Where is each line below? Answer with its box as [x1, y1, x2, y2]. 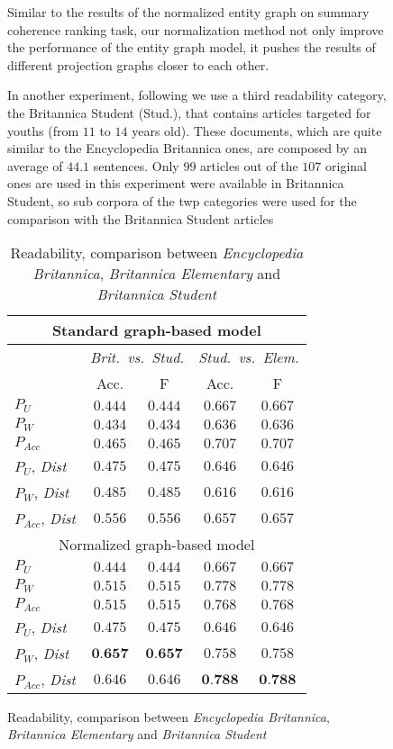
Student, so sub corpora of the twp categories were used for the [7, 191, 357, 210]
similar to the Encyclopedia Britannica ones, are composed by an [7, 139, 367, 158]
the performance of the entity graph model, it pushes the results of [7, 38, 376, 57]
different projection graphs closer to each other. [7, 55, 270, 74]
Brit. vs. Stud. [89, 347, 185, 368]
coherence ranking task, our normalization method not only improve [7, 20, 384, 39]
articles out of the [200, 156, 298, 175]
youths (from [7, 121, 79, 140]
